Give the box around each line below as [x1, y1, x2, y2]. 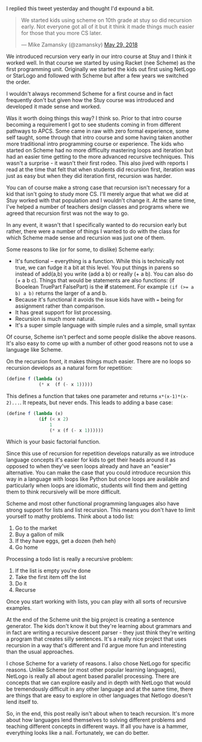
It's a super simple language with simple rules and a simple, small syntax [14, 322, 196, 329]
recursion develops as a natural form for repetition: [6, 364, 133, 372]
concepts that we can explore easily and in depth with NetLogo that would [6, 679, 191, 687]
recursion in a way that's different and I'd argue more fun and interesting [6, 642, 187, 649]
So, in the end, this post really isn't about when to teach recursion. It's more [6, 710, 195, 717]
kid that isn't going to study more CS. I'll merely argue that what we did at [6, 191, 189, 198]
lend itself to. [6, 699, 39, 706]
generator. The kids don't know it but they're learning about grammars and [6, 623, 192, 630]
